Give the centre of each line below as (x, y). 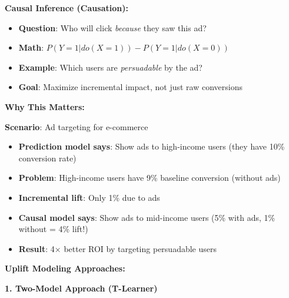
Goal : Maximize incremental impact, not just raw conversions (131, 87)
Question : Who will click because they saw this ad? (112, 27)
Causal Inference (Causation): (67, 8)
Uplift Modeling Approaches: (65, 268)
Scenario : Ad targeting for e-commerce (77, 126)
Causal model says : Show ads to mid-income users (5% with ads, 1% (147, 217)
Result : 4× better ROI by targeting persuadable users (117, 248)
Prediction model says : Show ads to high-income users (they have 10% (152, 146)
